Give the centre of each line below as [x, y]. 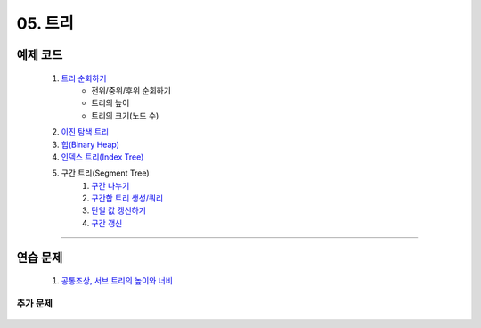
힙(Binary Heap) [90, 144]
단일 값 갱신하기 [119, 210]
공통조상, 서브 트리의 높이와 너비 [117, 281]
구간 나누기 [110, 185]
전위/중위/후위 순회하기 [131, 90]
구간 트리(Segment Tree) [106, 173]
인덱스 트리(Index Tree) [102, 157]
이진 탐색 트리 [85, 132]
